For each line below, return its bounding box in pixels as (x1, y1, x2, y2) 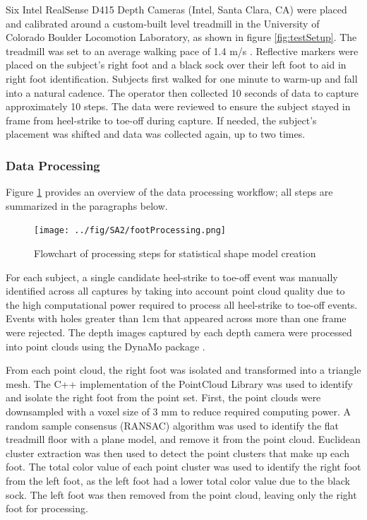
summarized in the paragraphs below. (6, 198, 168, 213)
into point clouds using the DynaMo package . (6, 338, 205, 353)
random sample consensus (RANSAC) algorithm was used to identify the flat (6, 418, 339, 432)
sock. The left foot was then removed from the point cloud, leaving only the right (6, 487, 357, 502)
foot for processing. (6, 501, 88, 516)
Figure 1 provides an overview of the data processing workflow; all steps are (6, 184, 333, 199)
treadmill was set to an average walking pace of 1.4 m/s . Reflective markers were (6, 43, 359, 58)
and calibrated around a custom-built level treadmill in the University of (6, 16, 320, 30)
